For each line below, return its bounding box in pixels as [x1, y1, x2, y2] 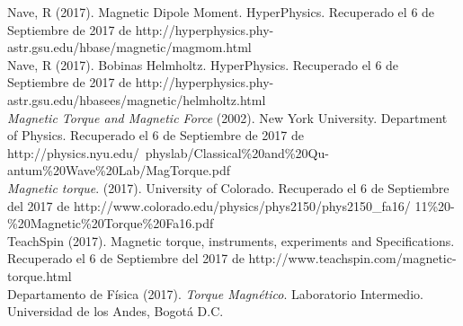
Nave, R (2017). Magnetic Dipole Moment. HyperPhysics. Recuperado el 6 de [7, 3, 435, 21]
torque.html [7, 266, 72, 285]
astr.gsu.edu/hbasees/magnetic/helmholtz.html [7, 90, 266, 109]
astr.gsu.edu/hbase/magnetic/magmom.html [7, 38, 252, 57]
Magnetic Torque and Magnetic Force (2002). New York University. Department [7, 108, 448, 127]
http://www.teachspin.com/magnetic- [248, 249, 457, 268]
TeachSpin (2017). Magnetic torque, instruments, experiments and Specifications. [7, 231, 455, 250]
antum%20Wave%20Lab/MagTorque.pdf [7, 161, 230, 180]
